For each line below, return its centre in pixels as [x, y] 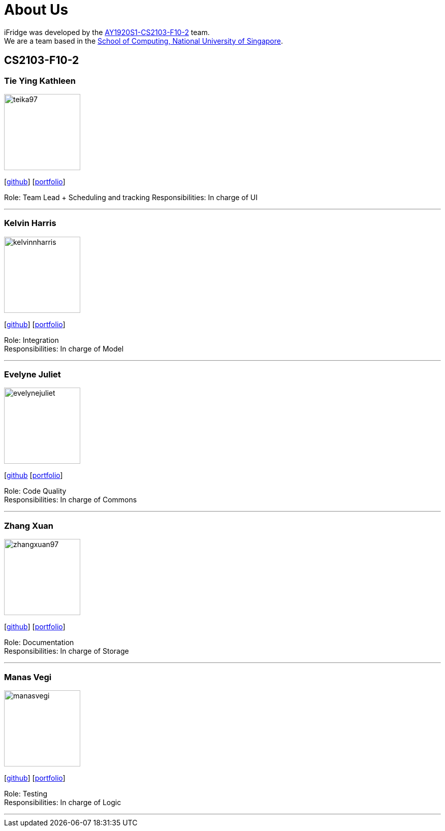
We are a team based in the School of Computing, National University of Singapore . [144, 41]
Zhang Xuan [29, 525]
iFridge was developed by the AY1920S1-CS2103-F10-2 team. [107, 32]
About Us [36, 10]
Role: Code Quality [35, 491]
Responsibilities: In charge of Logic [63, 802]
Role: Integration [31, 340]
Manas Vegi [28, 677]
